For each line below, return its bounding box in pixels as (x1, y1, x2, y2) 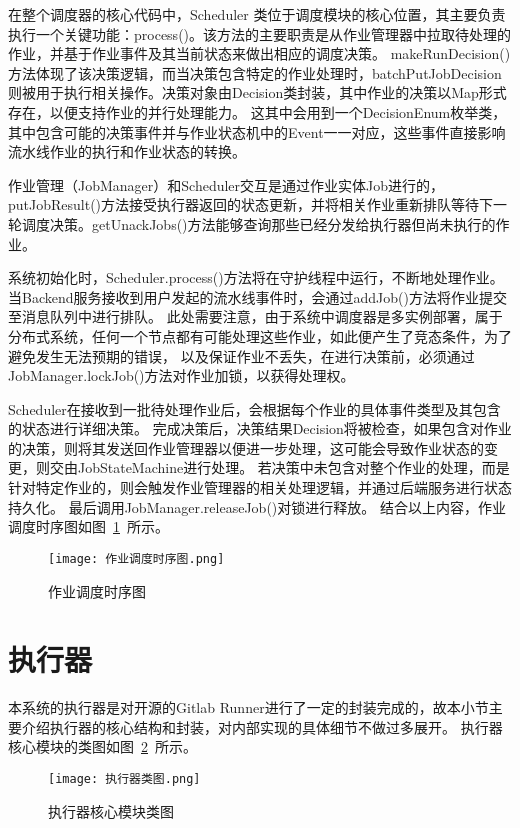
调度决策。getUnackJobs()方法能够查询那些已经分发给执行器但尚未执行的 (21, 213, 496, 234)
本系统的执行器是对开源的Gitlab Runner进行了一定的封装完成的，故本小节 (8, 697, 489, 718)
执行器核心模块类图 (48, 800, 174, 821)
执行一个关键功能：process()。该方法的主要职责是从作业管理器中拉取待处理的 (8, 23, 512, 44)
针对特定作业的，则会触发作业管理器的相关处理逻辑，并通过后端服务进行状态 (8, 477, 512, 498)
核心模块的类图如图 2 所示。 (8, 736, 197, 757)
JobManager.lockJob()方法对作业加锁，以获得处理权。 (8, 365, 355, 386)
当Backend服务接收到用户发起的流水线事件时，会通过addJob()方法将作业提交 (8, 286, 507, 307)
